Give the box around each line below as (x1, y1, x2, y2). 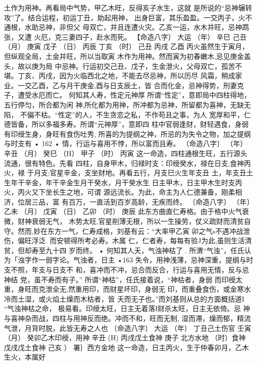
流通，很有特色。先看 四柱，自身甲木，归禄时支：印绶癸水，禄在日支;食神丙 (4, 157, 251, 168)
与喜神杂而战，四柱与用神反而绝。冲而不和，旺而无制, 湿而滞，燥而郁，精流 (4, 313, 251, 323)
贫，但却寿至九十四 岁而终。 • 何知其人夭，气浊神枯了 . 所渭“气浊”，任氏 (4, 245, 245, 255)
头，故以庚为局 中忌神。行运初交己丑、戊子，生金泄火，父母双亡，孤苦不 (4, 60, 242, 71)
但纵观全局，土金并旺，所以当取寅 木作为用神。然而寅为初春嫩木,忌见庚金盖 (4, 51, 251, 61)
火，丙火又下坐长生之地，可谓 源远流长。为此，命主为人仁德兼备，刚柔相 (4, 187, 242, 197)
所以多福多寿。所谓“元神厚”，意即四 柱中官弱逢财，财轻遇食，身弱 (31, 119, 249, 129)
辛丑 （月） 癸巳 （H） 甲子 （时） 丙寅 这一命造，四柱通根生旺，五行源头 (4, 148, 248, 158)
